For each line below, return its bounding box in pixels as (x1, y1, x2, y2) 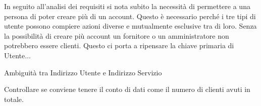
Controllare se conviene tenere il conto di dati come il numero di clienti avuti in (4, 84, 250, 94)
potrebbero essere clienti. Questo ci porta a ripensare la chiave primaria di (4, 40, 234, 51)
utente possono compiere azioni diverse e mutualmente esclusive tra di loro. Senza (4, 21, 257, 31)
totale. (4, 93, 24, 104)
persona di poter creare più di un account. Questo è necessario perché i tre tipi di (4, 11, 256, 21)
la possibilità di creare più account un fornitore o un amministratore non (4, 30, 229, 41)
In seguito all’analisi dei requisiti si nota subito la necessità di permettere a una (4, 1, 250, 11)
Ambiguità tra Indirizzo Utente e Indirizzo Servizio (4, 67, 162, 77)
